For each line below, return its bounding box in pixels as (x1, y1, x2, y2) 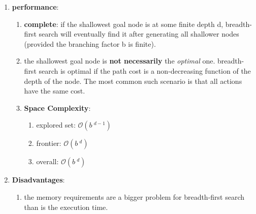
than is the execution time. (24, 201, 108, 212)
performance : (12, 2, 59, 12)
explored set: (36, 119, 76, 130)
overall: (36, 156, 59, 167)
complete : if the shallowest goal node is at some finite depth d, (24, 18, 223, 29)
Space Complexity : (24, 102, 91, 113)
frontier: (36, 138, 61, 148)
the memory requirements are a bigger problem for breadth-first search (24, 191, 245, 202)
